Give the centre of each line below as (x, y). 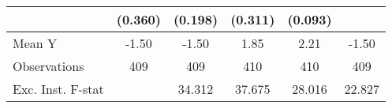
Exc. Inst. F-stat (58, 89)
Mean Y (35, 43)
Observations (49, 66)
